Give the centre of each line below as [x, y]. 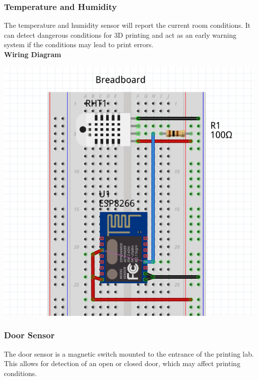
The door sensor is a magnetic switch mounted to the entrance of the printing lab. [129, 353]
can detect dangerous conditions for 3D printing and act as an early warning [120, 35]
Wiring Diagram [33, 54]
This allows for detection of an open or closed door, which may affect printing [122, 363]
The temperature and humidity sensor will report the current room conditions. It [127, 25]
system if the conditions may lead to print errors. [79, 44]
